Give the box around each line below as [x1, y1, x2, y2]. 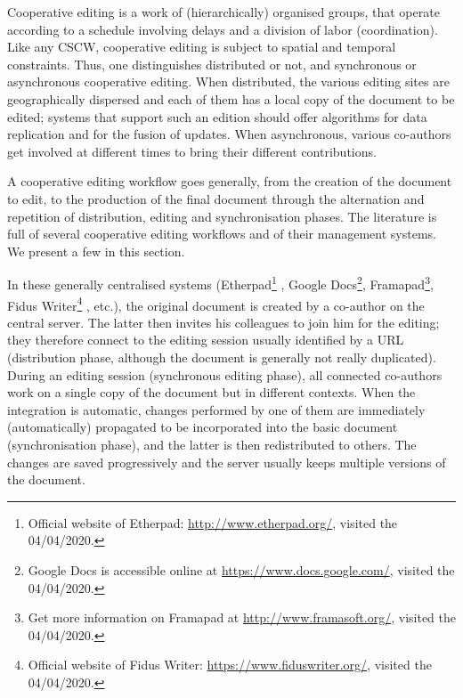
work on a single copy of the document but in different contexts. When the [7, 383, 416, 402]
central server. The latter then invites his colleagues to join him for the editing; [7, 312, 440, 331]
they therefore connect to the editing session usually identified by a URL [7, 330, 404, 349]
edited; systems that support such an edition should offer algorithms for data [7, 107, 427, 126]
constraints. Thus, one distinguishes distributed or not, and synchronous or [7, 54, 417, 73]
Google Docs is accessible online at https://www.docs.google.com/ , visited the [28, 560, 455, 579]
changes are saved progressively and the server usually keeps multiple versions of [7, 452, 446, 471]
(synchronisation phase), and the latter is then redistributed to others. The [7, 434, 417, 453]
